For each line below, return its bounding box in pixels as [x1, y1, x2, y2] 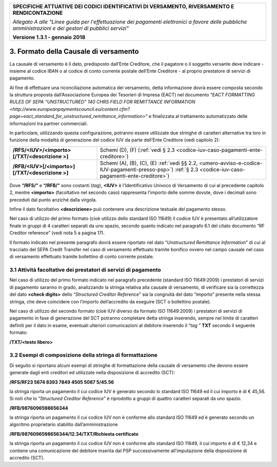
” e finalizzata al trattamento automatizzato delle [145, 113, 248, 119]
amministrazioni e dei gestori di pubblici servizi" [12, 25, 129, 32]
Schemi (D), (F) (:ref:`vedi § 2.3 [100, 146, 175, 153]
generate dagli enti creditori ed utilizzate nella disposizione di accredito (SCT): [9, 370, 175, 376]
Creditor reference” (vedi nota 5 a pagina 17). [9, 230, 105, 236]
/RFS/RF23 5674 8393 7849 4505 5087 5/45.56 [9, 379, 114, 385]
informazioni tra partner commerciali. [9, 120, 88, 127]
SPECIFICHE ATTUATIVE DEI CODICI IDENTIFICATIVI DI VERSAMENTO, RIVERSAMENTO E [12, 3, 234, 10]
